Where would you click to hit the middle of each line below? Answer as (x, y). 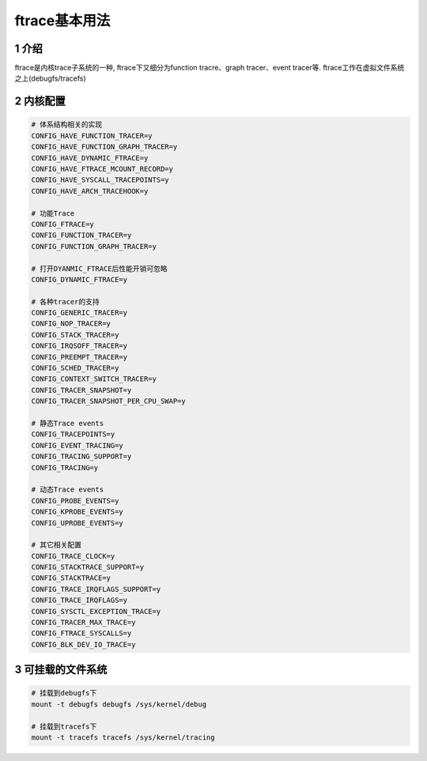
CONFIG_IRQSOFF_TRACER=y (79, 346)
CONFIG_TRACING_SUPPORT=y (81, 457)
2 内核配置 (40, 102)
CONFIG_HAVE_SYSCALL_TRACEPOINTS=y (100, 180)
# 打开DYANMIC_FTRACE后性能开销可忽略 (99, 268)
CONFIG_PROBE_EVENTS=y (75, 501)
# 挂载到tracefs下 (64, 726)
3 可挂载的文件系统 (61, 670)
